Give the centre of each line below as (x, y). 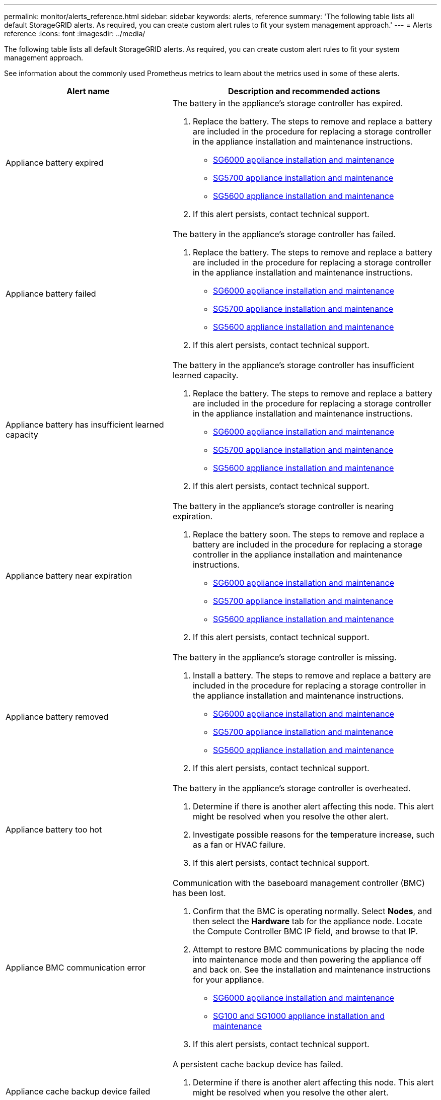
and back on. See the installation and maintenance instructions (312, 970)
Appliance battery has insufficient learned (85, 425)
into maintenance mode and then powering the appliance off (307, 959)
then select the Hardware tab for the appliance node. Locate (307, 921)
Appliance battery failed (51, 294)
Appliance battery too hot (54, 830)
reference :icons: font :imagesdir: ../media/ (75, 33)
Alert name (88, 91)
